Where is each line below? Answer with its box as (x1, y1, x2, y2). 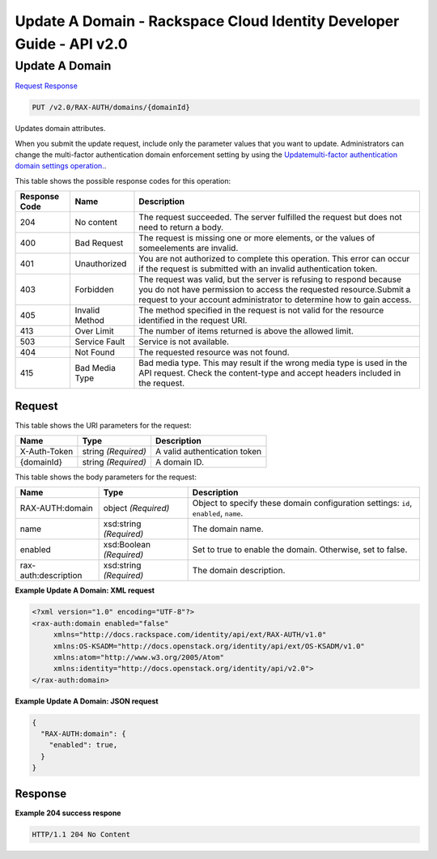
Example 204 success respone (15, 808, 121, 818)
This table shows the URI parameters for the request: (15, 420, 192, 430)
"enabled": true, (49, 741, 118, 750)
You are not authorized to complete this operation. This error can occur (138, 253, 410, 265)
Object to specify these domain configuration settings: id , (192, 498, 413, 509)
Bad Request (74, 237, 124, 249)
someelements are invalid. (138, 243, 239, 254)
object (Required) (103, 503, 170, 514)
